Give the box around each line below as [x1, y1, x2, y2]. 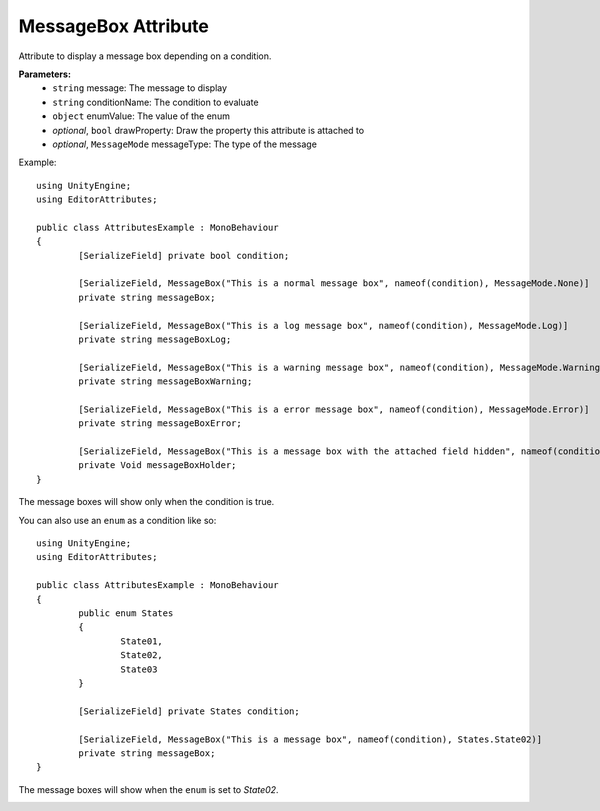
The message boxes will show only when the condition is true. [18, 496, 275, 508]
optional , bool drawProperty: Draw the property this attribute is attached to [52, 124, 365, 136]
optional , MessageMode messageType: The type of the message [52, 138, 317, 150]
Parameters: [18, 68, 72, 80]
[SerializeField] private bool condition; [78, 250, 290, 261]
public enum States [78, 608, 174, 619]
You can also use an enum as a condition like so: [18, 514, 217, 526]
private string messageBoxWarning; [78, 376, 253, 387]
